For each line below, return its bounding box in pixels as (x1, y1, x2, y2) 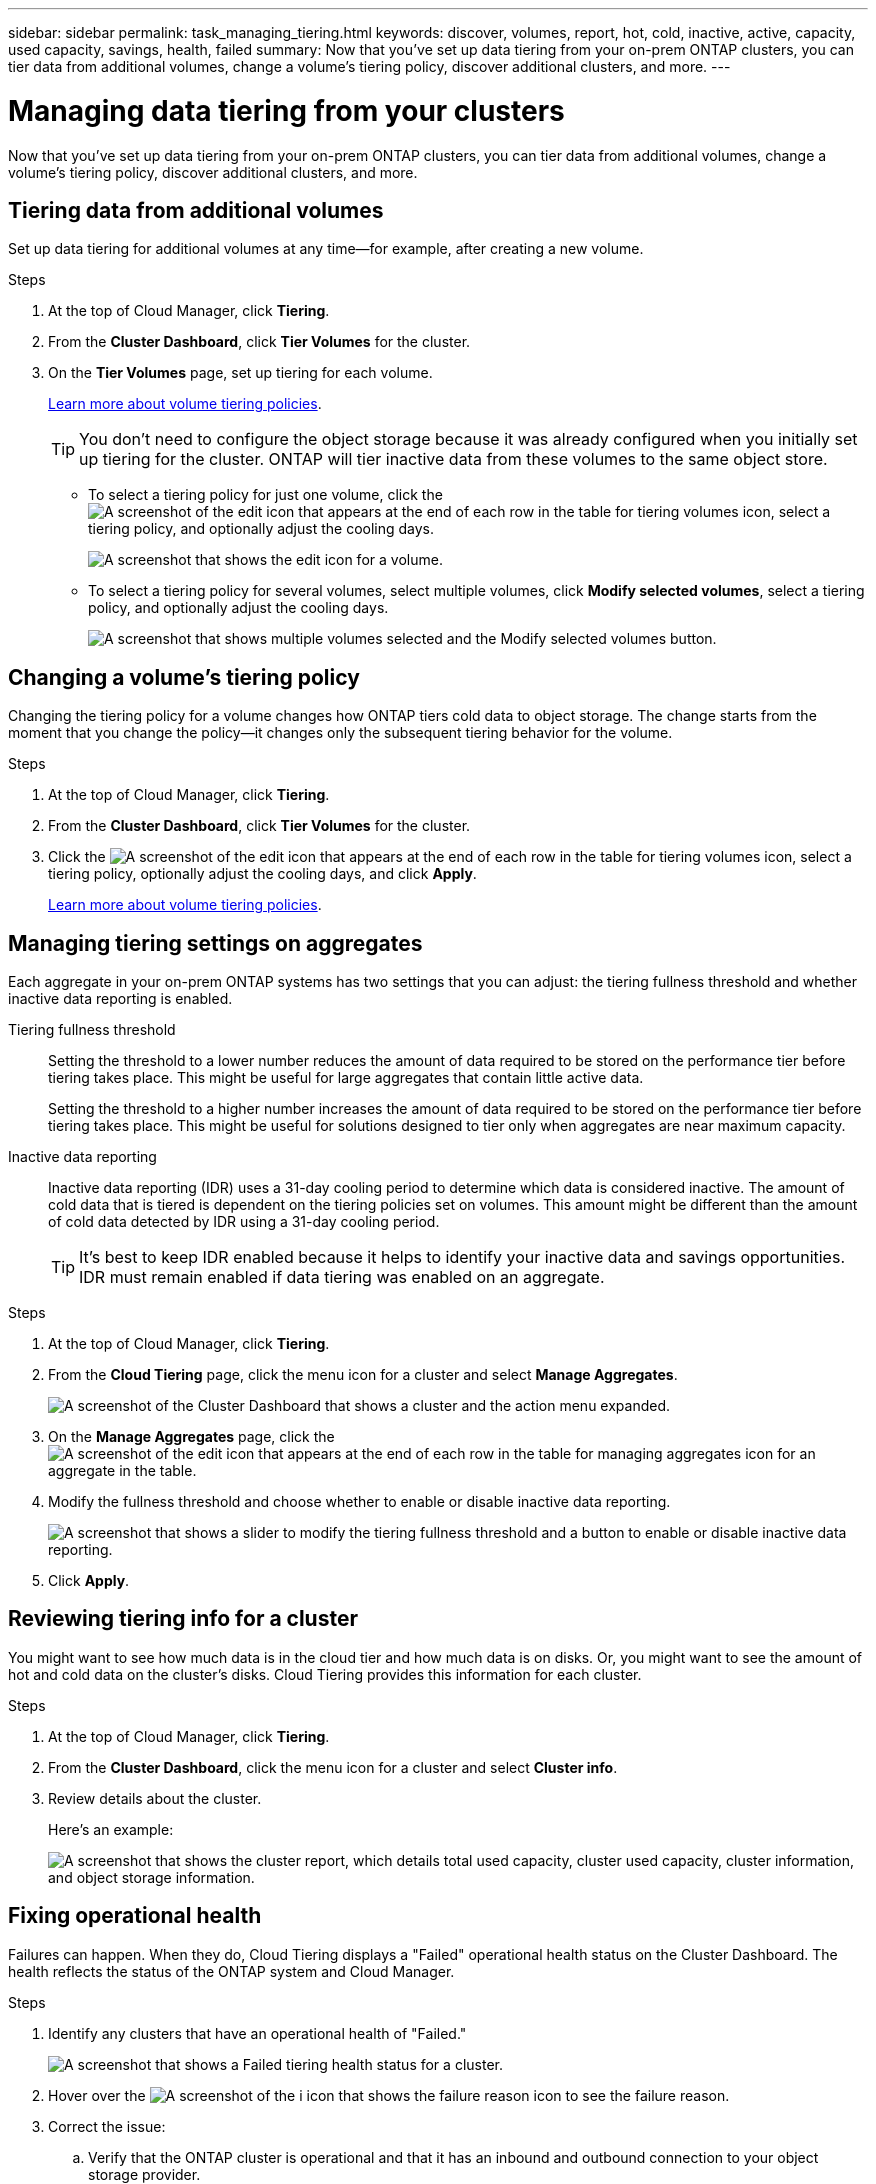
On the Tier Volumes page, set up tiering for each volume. (48, 364, 433, 382)
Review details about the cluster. (48, 1789, 262, 1807)
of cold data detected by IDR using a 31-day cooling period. (48, 1213, 440, 1231)
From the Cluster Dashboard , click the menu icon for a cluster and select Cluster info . (48, 1758, 618, 1776)
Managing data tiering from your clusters (8, 93, 565, 128)
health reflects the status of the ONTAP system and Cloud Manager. (8, 1962, 455, 1980)
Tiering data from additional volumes (8, 197, 384, 223)
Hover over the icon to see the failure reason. (48, 2086, 730, 2104)
